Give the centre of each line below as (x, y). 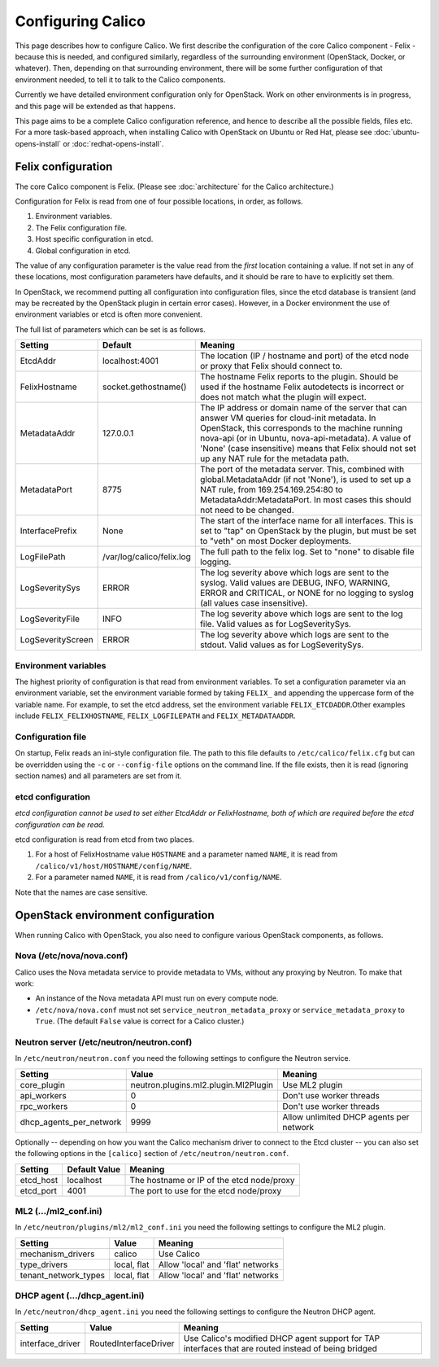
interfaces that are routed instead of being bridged (280, 1348)
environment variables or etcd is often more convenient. (109, 314)
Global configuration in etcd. (83, 250)
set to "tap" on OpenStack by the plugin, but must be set (308, 531)
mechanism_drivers (57, 1254)
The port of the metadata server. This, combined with (302, 470)
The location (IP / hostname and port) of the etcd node (304, 356)
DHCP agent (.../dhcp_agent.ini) (80, 1296)
